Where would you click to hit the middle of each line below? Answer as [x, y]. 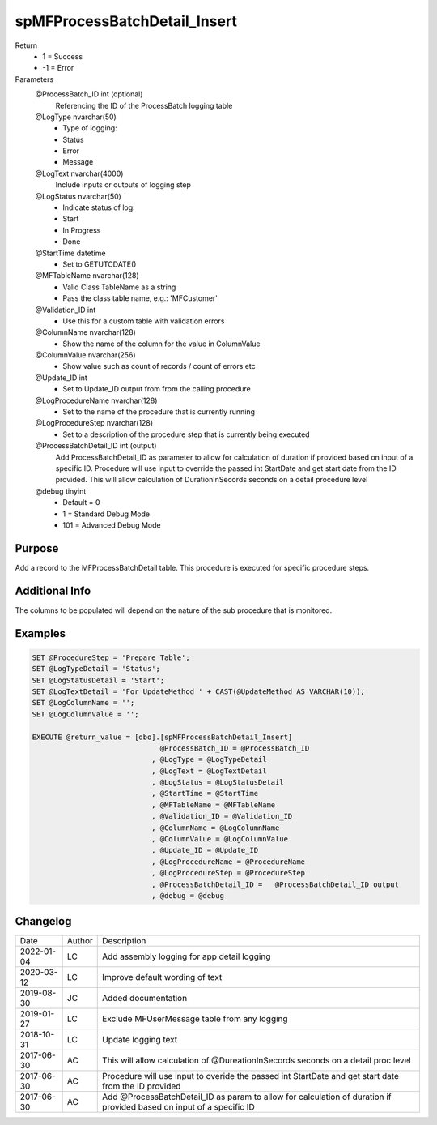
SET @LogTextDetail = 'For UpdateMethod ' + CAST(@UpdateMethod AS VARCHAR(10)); [199, 691]
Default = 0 [81, 503]
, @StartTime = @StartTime [205, 793]
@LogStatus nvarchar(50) [78, 196]
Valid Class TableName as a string [119, 287]
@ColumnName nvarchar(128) [86, 332]
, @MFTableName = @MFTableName [213, 805]
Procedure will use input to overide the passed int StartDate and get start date [251, 1076]
